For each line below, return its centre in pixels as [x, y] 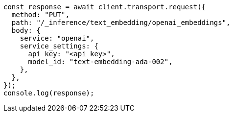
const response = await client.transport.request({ [105, 7]
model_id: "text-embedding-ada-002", [100, 62]
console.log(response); [49, 93]
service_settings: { [59, 46]
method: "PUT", [40, 15]
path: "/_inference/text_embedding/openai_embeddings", [121, 23]
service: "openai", [57, 38]
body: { [26, 30]
